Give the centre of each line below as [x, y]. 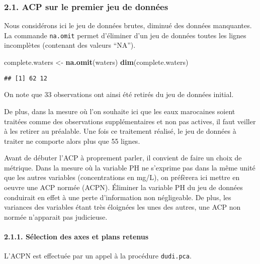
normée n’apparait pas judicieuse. [56, 216]
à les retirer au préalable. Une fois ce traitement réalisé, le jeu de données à [120, 131]
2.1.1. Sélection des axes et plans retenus [76, 237]
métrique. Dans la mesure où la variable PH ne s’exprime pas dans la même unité [130, 167]
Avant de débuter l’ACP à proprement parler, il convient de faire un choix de [123, 158]
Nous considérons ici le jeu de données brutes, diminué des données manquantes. [128, 25]
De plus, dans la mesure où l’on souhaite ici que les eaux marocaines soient [120, 111]
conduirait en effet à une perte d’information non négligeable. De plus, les [118, 197]
